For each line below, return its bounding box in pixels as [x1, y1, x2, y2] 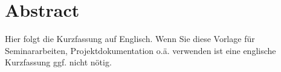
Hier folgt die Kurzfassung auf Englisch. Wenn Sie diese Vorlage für [5, 32, 255, 45]
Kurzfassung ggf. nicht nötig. [5, 56, 112, 68]
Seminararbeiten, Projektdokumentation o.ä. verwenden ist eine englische [5, 44, 276, 56]
